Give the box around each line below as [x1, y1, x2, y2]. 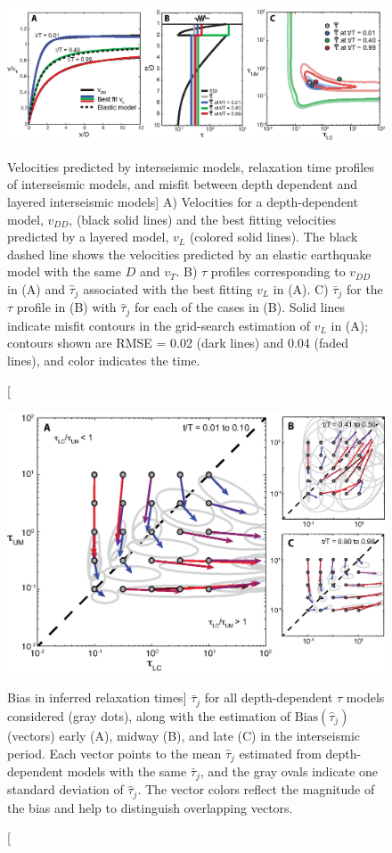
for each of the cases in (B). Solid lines [134, 298, 346, 316]
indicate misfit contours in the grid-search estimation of [7, 316, 310, 334]
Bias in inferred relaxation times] [7, 688, 187, 707]
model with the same [7, 262, 122, 281]
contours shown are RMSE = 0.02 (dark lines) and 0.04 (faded [7, 333, 349, 352]
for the [346, 279, 383, 298]
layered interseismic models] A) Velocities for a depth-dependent [7, 192, 358, 210]
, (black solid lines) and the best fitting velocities [69, 209, 337, 228]
